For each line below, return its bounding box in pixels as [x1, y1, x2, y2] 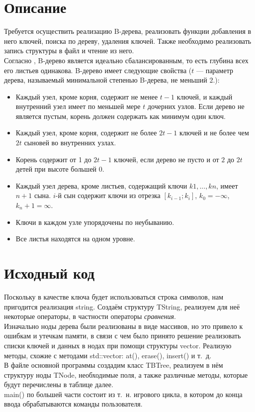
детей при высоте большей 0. [15, 164, 104, 174]
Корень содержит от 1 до [15, 154, 91, 164]
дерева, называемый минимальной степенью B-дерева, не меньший [4, 75, 207, 85]
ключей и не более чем [179, 127, 249, 138]
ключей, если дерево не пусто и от [114, 154, 219, 164]
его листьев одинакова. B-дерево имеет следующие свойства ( [4, 65, 192, 75]
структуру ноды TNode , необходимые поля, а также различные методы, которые [4, 369, 248, 380]
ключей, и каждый [176, 91, 233, 102]
